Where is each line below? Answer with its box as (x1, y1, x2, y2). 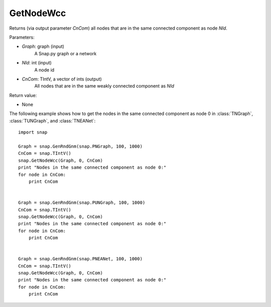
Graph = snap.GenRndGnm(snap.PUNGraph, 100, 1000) (18, 200, 146, 206)
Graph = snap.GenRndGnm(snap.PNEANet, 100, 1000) (18, 256, 143, 262)
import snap (18, 130, 48, 135)
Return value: (9, 92, 37, 98)
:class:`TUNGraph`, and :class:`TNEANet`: (9, 118, 96, 124)
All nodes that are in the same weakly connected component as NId (34, 83, 174, 89)
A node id (34, 67, 55, 73)
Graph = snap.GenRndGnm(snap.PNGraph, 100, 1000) (18, 144, 143, 149)
